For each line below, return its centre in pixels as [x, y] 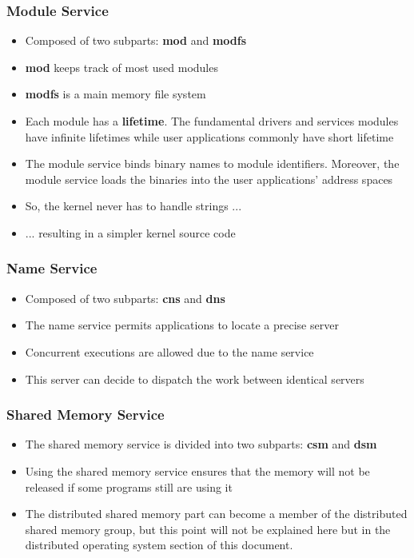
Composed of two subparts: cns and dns [125, 298]
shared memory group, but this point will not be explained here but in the [208, 529]
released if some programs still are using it [129, 486]
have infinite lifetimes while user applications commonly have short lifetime [209, 136]
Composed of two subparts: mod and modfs [136, 40]
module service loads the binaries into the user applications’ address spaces [209, 179]
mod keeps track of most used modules [121, 67]
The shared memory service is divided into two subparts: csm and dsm [201, 444]
